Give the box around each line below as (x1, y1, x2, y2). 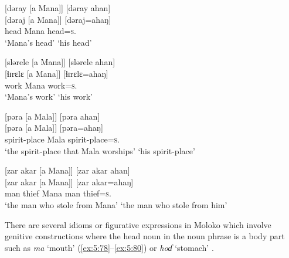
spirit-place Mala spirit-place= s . (5, 133, 120, 145)
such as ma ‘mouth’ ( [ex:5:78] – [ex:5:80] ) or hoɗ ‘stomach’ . (5, 241, 214, 253)
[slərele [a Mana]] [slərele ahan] (5, 56, 115, 68)
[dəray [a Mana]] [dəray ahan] (5, 2, 111, 13)
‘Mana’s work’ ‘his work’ (5, 90, 93, 103)
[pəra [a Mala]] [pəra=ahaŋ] (5, 121, 103, 134)
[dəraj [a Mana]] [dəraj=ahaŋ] (5, 13, 111, 25)
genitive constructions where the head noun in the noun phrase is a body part (5, 230, 285, 242)
